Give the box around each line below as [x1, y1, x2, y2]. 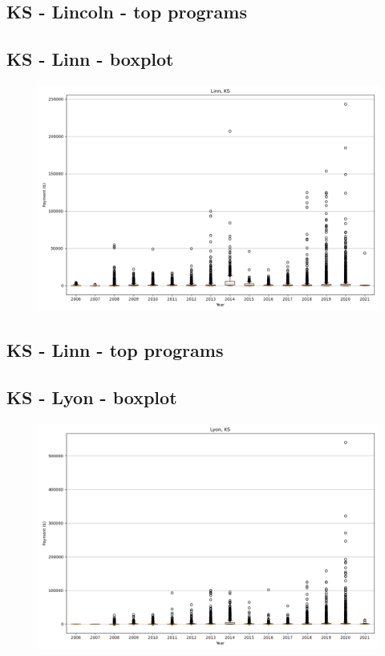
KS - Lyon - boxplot [6, 385, 177, 410]
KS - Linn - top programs [6, 338, 224, 362]
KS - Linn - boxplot [6, 47, 174, 71]
